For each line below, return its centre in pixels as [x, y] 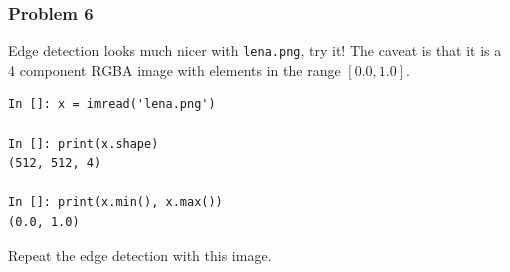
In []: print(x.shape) [83, 143]
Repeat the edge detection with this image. [140, 254]
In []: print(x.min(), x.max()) [115, 202]
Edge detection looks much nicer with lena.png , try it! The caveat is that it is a [255, 50]
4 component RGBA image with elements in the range [174, 69]
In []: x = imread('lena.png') [112, 104]
